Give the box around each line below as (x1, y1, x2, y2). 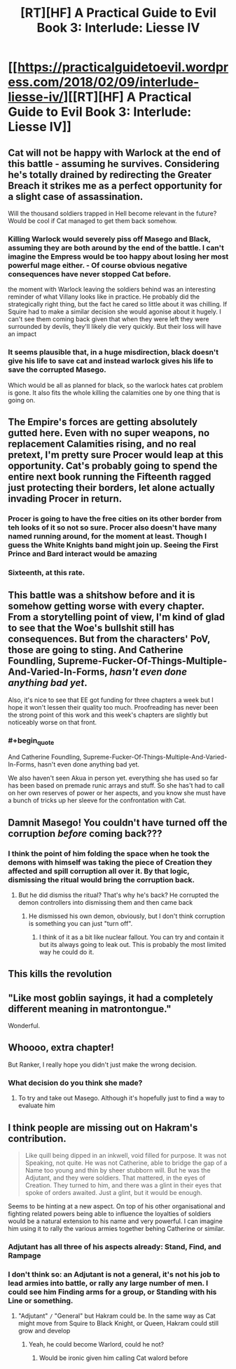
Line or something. (8, 1295, 74, 1305)
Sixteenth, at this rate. (8, 567, 85, 577)
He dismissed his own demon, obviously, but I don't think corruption (28, 912, 225, 920)
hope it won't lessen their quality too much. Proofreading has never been (8, 703, 218, 711)
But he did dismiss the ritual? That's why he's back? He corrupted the (18, 891, 219, 899)
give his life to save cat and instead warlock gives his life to (8, 356, 214, 366)
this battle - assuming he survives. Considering (8, 158, 220, 170)
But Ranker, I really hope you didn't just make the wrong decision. (8, 1060, 197, 1069)
